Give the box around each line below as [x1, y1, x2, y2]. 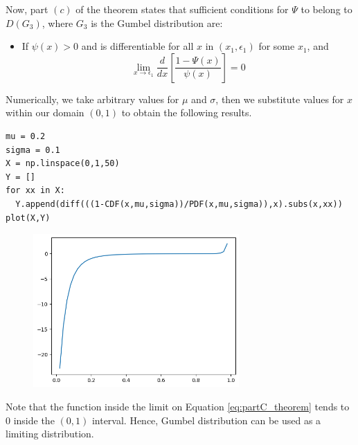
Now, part [6, 2, 48, 16]
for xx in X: [6, 185, 65, 196]
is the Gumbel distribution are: [91, 15, 223, 30]
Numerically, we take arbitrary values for [6, 91, 179, 106]
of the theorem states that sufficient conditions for [75, 2, 289, 16]
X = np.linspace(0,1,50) [6, 158, 120, 169]
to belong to [301, 2, 352, 16]
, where [42, 15, 73, 30]
